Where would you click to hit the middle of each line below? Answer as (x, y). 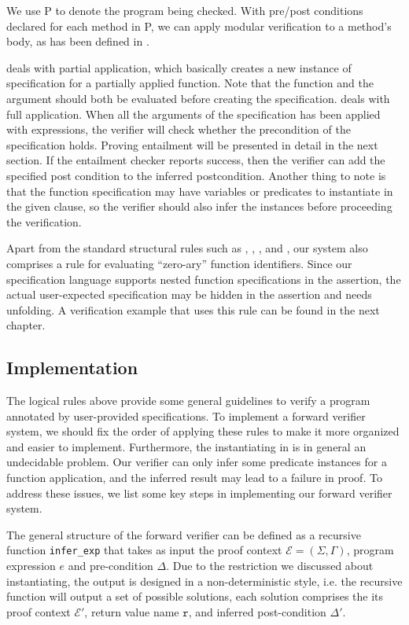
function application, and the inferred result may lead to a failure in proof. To (194, 478)
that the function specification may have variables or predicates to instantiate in (200, 191)
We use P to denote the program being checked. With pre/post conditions (185, 10)
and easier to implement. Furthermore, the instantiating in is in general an (186, 446)
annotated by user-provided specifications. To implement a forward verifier (186, 415)
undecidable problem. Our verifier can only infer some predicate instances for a (197, 462)
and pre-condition (111, 566)
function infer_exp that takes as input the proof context (144, 550)
